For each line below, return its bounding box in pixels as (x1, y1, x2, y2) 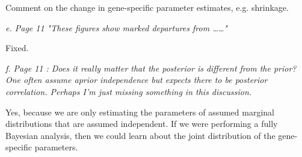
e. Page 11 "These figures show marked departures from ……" (5, 21, 227, 34)
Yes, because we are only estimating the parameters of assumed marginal (5, 105, 275, 118)
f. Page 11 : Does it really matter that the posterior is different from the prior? (5, 61, 297, 74)
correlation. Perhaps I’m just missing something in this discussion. (5, 85, 252, 97)
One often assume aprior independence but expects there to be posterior (5, 73, 268, 86)
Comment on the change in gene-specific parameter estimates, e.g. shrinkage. (5, 1, 289, 13)
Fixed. (5, 42, 29, 54)
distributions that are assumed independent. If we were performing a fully (5, 117, 278, 130)
